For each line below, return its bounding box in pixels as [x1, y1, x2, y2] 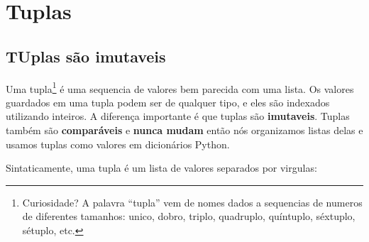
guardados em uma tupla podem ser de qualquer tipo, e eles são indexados [6, 94, 330, 109]
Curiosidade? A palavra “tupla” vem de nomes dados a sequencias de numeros [22, 194, 363, 209]
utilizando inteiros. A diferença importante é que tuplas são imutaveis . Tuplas [6, 109, 350, 123]
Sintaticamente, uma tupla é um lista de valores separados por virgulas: [6, 160, 317, 175]
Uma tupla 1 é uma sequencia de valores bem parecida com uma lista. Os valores [6, 79, 354, 96]
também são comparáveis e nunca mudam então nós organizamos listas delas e [6, 123, 363, 138]
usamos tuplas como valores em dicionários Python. [6, 136, 230, 151]
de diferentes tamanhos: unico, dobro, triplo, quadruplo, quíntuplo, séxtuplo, [22, 209, 356, 224]
